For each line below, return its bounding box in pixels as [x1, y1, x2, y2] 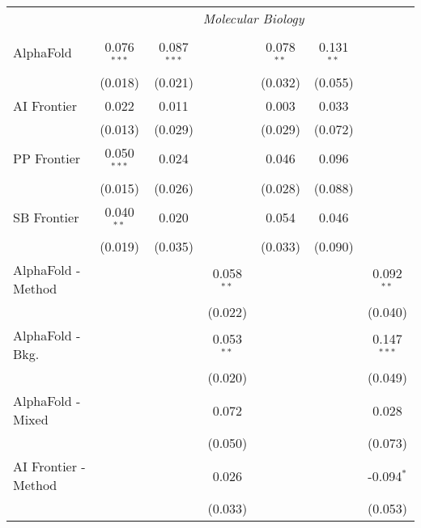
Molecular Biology [202, 9, 304, 27]
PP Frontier [13, 149, 81, 168]
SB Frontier [13, 207, 79, 226]
